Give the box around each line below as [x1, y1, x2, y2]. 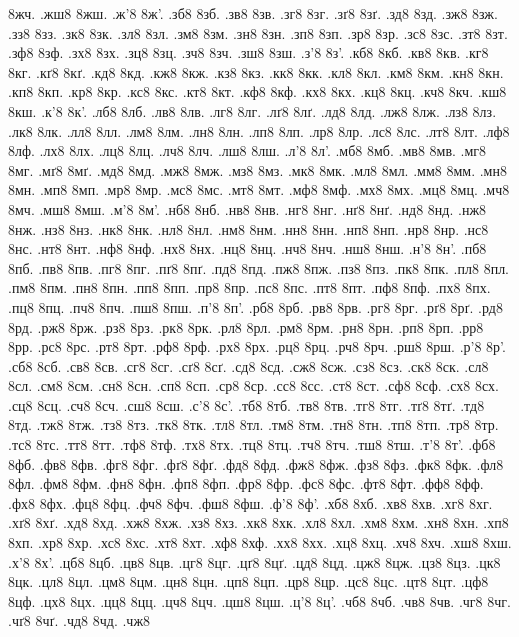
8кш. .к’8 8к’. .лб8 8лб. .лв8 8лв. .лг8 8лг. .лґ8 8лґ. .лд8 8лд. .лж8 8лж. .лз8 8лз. [8, 100, 497, 121]
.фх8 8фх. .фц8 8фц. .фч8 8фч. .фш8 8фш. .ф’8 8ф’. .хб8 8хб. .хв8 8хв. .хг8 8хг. [8, 492, 493, 513]
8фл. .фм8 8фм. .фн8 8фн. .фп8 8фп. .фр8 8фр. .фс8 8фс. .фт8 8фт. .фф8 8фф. [8, 473, 484, 494]
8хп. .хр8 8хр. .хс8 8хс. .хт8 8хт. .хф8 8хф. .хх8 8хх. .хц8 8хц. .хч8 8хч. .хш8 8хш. [8, 532, 512, 553]
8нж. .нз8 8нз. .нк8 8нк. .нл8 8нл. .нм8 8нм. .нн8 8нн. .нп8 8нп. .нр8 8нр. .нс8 [8, 218, 489, 239]
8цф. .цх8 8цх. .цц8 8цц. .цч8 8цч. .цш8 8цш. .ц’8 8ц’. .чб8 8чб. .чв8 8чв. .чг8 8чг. [8, 590, 511, 611]
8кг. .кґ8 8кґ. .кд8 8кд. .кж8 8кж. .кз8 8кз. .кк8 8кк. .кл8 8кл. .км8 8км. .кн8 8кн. [8, 61, 504, 82]
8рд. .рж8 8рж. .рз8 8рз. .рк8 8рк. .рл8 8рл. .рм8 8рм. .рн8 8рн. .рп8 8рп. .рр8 [8, 316, 484, 337]
